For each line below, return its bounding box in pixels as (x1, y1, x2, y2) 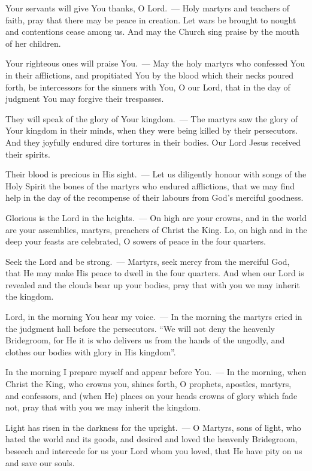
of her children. (5, 37, 61, 49)
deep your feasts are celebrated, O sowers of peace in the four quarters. (5, 235, 266, 247)
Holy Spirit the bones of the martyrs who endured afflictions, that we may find (5, 179, 295, 192)
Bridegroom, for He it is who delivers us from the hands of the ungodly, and (5, 334, 285, 346)
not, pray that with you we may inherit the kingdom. (5, 401, 201, 413)
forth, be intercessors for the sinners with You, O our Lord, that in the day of (5, 80, 290, 93)
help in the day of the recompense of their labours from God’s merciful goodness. (5, 191, 304, 204)
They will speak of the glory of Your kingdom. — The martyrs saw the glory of (5, 112, 298, 125)
